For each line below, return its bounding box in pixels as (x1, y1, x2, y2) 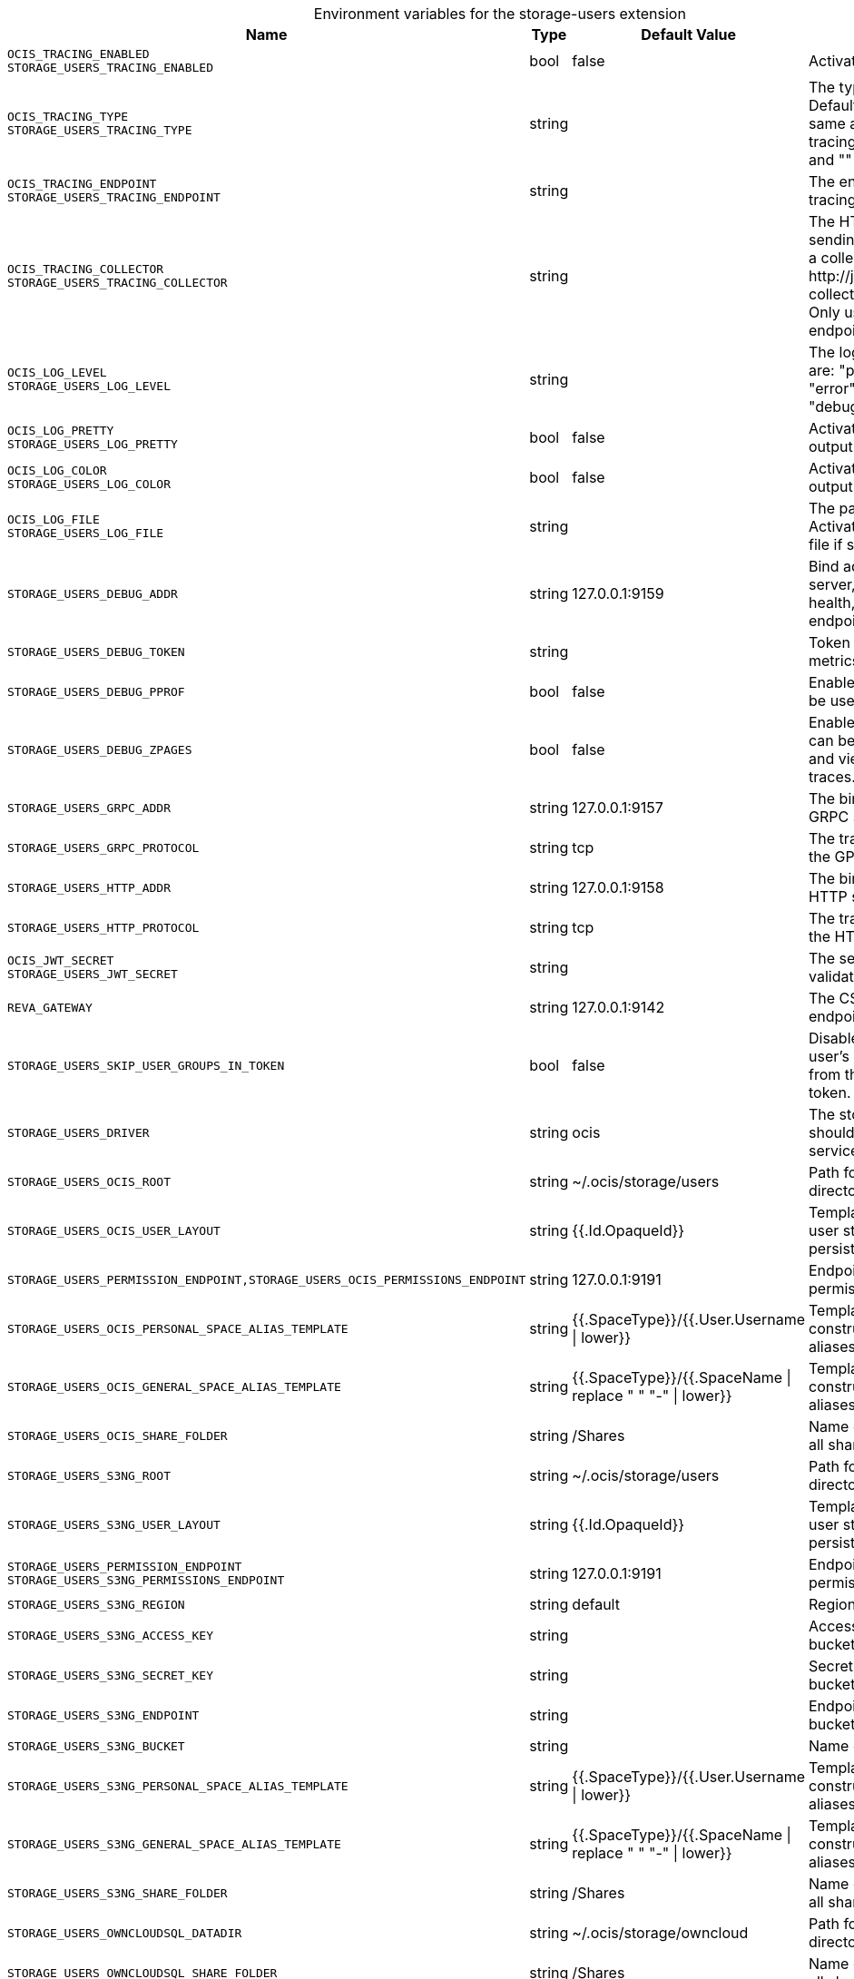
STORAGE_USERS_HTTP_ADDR (7, 880, 172, 895)
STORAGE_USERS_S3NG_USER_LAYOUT (7, 1517, 221, 1532)
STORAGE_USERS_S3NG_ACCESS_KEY (7, 1628, 213, 1642)
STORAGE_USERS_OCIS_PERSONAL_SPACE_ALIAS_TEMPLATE (7, 1321, 348, 1336)
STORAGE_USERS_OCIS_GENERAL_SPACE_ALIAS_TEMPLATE (7, 1379, 341, 1394)
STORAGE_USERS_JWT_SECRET (7, 967, 178, 981)
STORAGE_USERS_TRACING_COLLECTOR (7, 276, 228, 289)
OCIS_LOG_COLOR (7, 464, 107, 477)
